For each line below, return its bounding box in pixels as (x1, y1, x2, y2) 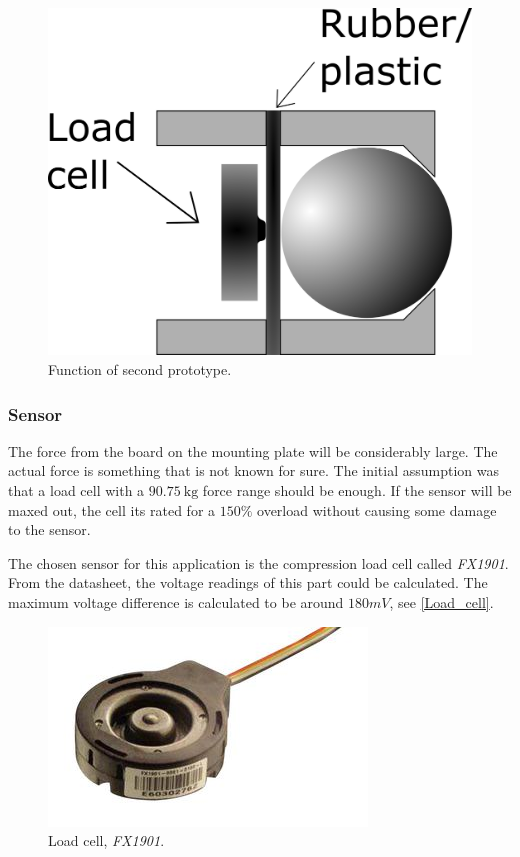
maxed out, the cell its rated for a (8, 499, 216, 520)
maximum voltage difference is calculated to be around (8, 591, 344, 612)
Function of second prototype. (48, 358, 232, 379)
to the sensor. (8, 519, 91, 540)
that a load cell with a (8, 479, 145, 500)
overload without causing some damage (257, 499, 497, 520)
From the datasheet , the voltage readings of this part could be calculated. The (8, 572, 488, 593)
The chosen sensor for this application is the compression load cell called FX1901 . (8, 552, 509, 573)
